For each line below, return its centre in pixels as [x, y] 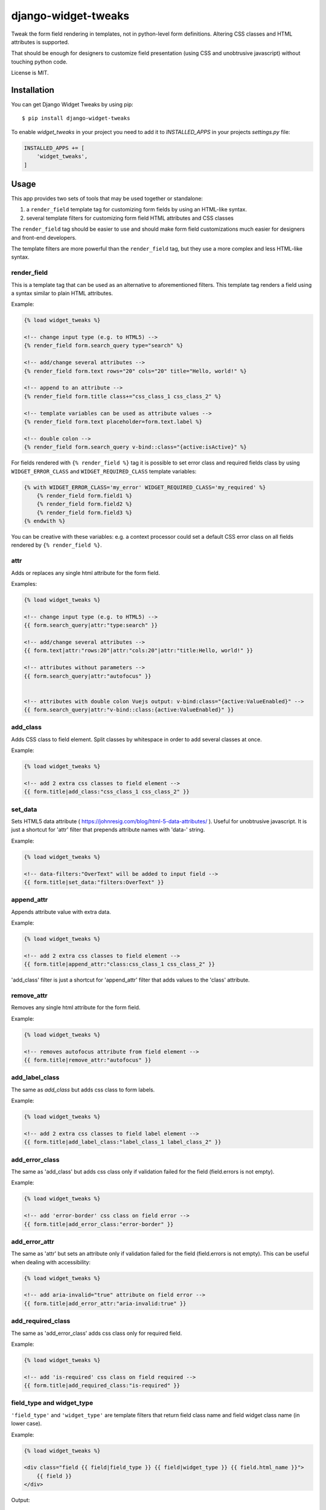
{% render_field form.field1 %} [85, 496]
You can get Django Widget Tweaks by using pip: [72, 104]
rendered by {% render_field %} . [56, 545]
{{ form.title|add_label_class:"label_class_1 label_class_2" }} [123, 1142]
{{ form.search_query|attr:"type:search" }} [91, 625]
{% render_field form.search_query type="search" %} [104, 345]
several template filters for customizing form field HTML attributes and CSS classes [130, 218]
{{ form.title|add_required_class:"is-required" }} [102, 1386]
